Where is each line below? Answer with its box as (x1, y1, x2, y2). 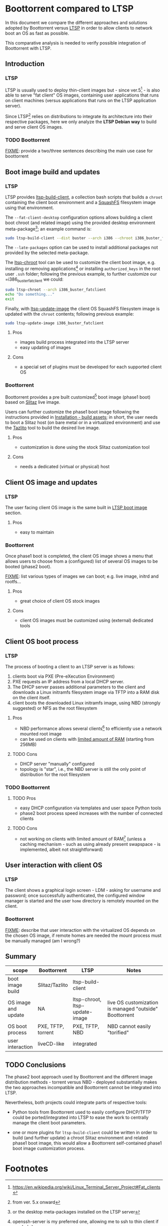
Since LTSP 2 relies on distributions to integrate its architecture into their (5, 113, 152, 119)
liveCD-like (37, 1040, 64, 1047)
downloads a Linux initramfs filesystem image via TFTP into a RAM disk (12, 689, 159, 695)
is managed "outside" (107, 1005, 158, 1012)
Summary (5, 952, 36, 961)
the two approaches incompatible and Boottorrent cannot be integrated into (5, 1084, 161, 1090)
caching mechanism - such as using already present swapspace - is (19, 841, 161, 847)
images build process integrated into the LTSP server (19, 339, 129, 345)
